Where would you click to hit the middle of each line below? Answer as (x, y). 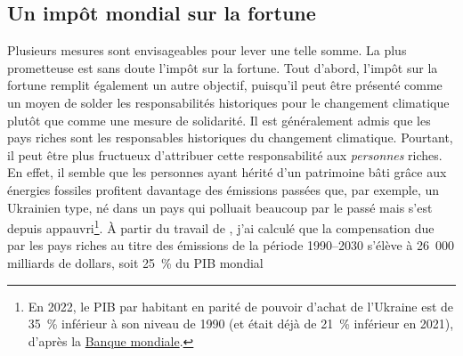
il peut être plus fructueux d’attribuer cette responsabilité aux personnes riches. (225, 154)
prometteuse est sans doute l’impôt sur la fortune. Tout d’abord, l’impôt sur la (223, 67)
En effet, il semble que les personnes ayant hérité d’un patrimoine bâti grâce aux (227, 172)
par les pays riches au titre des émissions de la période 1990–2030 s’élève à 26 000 (231, 245)
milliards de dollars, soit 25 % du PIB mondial (135, 262)
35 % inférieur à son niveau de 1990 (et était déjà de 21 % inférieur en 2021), (241, 324)
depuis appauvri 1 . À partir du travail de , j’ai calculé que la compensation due (221, 227)
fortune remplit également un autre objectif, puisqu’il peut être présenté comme (225, 85)
